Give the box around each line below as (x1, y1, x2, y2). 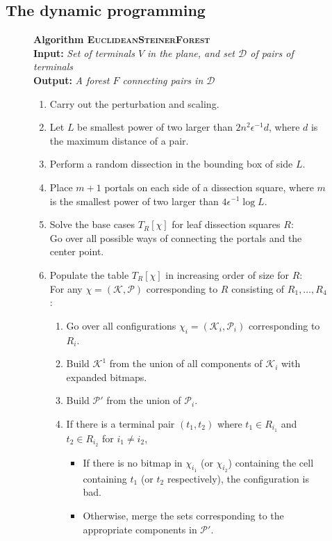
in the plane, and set (147, 45, 235, 60)
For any (49, 281, 83, 296)
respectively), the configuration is (167, 471, 309, 485)
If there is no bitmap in (83, 455, 183, 469)
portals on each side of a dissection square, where (104, 179, 314, 194)
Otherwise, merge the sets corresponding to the (83, 508, 284, 522)
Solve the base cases (49, 217, 135, 232)
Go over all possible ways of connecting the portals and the (49, 230, 302, 245)
